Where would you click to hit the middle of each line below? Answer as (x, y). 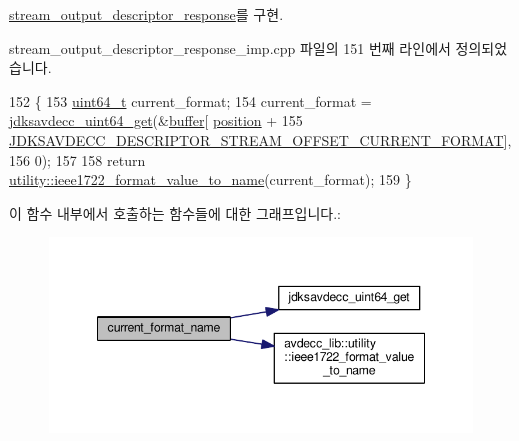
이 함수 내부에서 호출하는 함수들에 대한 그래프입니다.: (175, 212)
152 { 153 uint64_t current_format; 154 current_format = (190, 100)
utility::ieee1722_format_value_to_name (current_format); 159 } (210, 179)
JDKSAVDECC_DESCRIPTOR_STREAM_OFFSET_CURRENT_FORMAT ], (260, 139)
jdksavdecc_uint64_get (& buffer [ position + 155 (156, 120)
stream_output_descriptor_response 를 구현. (146, 14)
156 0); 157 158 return (77, 159)
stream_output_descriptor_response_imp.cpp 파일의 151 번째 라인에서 (230, 47)
